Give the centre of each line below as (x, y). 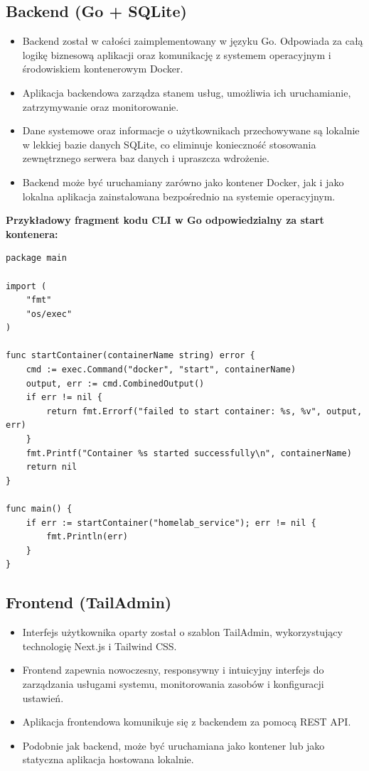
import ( (26, 286)
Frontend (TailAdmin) (89, 602)
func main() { (39, 509)
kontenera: (32, 233)
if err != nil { (64, 398)
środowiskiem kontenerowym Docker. (103, 69)
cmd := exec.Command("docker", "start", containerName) (161, 370)
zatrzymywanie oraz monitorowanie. (101, 106)
